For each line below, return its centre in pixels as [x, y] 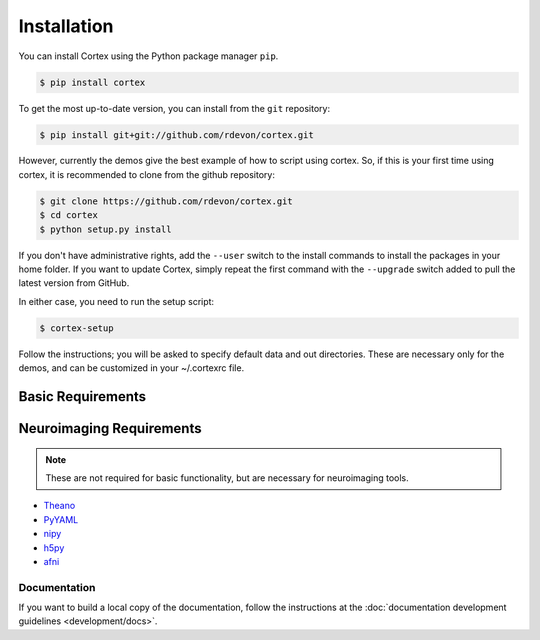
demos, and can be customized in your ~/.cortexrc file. [131, 368]
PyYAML [61, 519]
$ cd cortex [69, 215]
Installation [66, 26]
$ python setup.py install [105, 229]
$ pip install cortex [92, 82]
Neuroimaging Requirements [110, 428]
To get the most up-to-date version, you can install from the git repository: [174, 108]
